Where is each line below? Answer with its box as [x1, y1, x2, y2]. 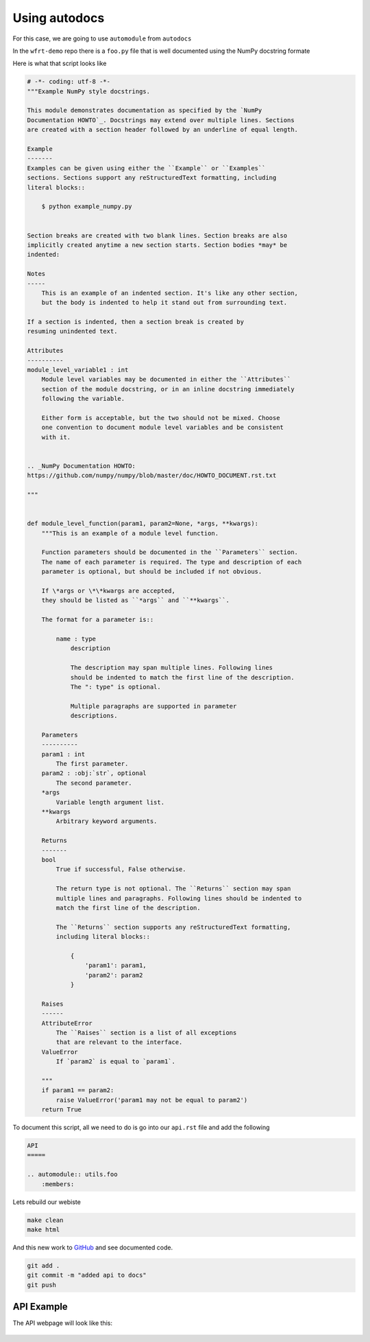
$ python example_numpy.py [41, 203, 133, 211]
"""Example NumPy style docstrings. [27, 87, 151, 95]
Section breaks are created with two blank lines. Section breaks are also [27, 231, 288, 240]
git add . [27, 1262, 60, 1269]
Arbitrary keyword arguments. [56, 818, 158, 825]
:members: [41, 1180, 75, 1188]
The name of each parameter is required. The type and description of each [41, 558, 302, 566]
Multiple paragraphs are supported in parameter [70, 702, 237, 710]
